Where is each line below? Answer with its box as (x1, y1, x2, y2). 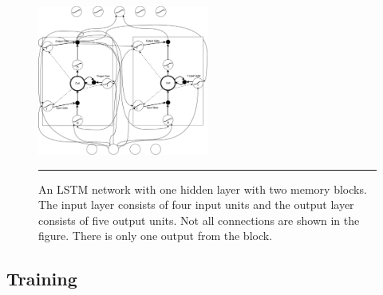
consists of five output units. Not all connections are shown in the (38, 211, 360, 228)
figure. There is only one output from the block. (38, 227, 273, 244)
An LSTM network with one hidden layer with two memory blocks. (38, 180, 367, 197)
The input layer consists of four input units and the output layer (38, 196, 354, 213)
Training (6, 266, 77, 291)
